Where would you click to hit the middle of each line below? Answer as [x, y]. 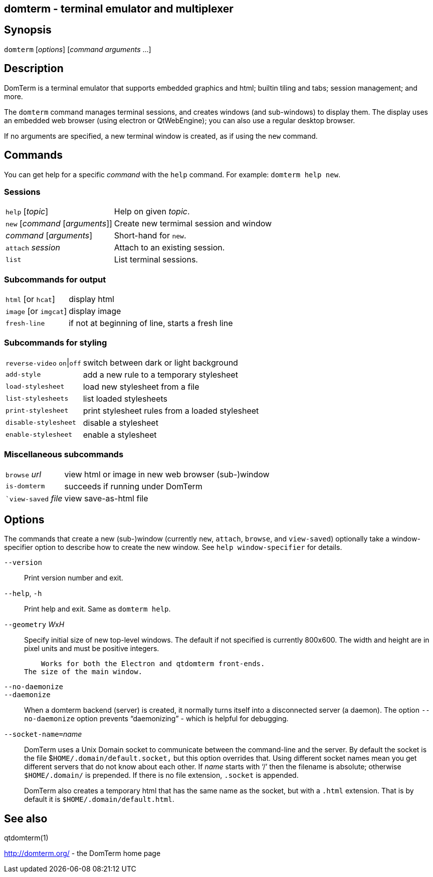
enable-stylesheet [39, 435]
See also [26, 818]
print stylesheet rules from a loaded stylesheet [171, 410]
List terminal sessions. [156, 260]
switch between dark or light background [160, 362]
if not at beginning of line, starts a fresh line [151, 323]
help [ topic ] [27, 212]
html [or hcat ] [30, 299]
